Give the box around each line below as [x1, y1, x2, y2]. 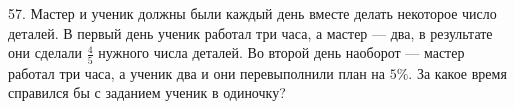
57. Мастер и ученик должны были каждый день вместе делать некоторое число [8, 3, 497, 23]
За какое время [416, 62, 507, 83]
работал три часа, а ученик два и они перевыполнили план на [8, 62, 385, 83]
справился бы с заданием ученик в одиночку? [8, 82, 286, 103]
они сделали [8, 42, 82, 63]
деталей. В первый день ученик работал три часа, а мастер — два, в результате [8, 22, 493, 43]
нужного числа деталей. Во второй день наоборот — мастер [98, 42, 465, 63]
